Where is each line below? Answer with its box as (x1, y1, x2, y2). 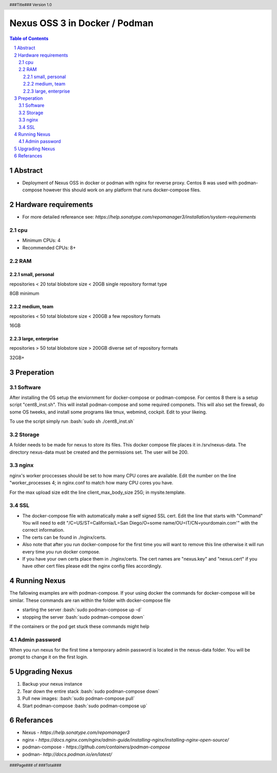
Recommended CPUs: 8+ (22, 244, 76, 250)
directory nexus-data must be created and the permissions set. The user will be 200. (9, 449, 189, 455)
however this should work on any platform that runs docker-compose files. (43, 187, 201, 193)
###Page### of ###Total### (9, 763, 62, 768)
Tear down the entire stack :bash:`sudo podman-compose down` (22, 688, 160, 694)
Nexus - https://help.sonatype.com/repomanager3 (22, 729, 130, 735)
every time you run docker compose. (22, 548, 101, 555)
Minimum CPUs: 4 (22, 237, 61, 244)
